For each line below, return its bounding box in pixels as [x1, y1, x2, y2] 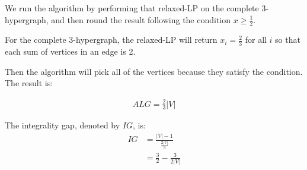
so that [275, 33, 300, 46]
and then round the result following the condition [51, 13, 231, 26]
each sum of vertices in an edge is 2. [5, 45, 136, 58]
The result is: [5, 77, 53, 89]
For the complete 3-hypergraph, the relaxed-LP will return [5, 33, 218, 46]
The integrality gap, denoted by [5, 119, 120, 131]
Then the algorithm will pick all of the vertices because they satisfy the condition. [5, 65, 303, 77]
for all [245, 33, 267, 46]
